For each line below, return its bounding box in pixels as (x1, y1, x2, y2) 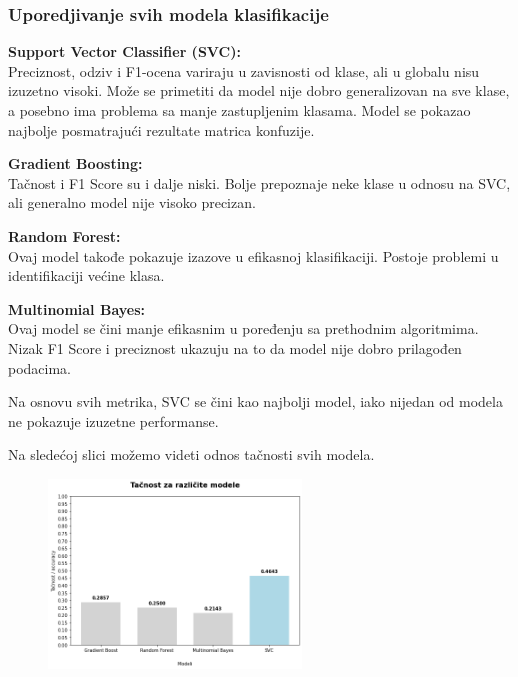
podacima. (8, 357, 72, 378)
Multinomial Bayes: (8, 298, 146, 319)
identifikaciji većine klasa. (8, 265, 165, 286)
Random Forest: (8, 225, 121, 246)
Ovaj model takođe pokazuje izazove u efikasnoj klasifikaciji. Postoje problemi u (8, 245, 499, 266)
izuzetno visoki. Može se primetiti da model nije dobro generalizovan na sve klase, (8, 80, 510, 101)
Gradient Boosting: (8, 153, 143, 174)
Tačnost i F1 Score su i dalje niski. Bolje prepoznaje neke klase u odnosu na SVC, (8, 172, 511, 193)
